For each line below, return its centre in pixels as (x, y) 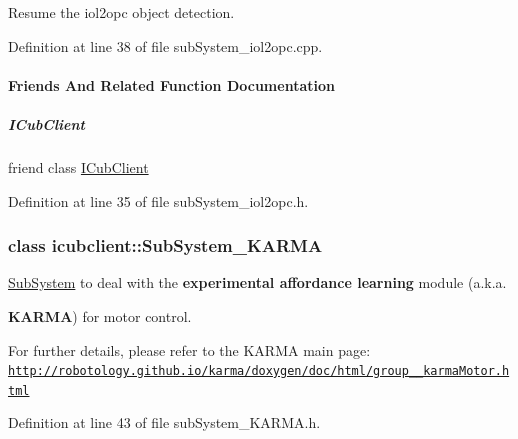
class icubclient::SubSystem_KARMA (165, 245)
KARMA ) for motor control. (100, 315)
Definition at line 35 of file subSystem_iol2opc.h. (158, 200)
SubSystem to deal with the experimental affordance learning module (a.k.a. (257, 282)
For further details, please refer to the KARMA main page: (189, 349)
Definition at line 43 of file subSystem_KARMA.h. (164, 422)
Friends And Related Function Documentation (171, 84)
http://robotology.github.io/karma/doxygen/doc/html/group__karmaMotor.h (259, 371)
